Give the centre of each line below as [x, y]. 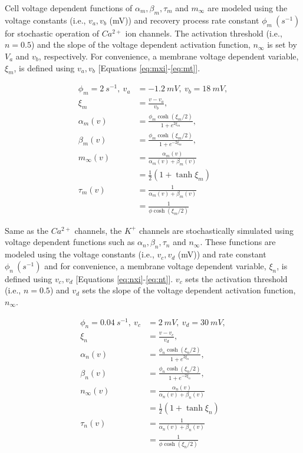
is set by [282, 44]
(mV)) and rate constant [222, 254]
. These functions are [238, 242]
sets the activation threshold [236, 278]
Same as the [27, 230]
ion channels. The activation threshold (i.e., [204, 33]
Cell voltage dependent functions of [69, 8]
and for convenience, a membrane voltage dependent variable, [155, 265]
